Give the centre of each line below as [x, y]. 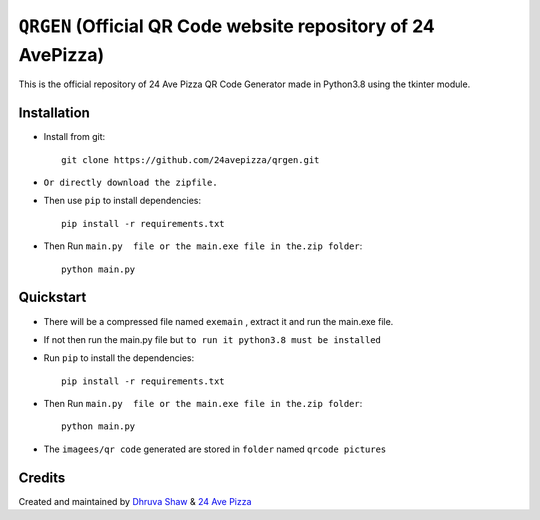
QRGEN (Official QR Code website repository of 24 [226, 26]
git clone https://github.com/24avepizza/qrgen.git [190, 159]
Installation [54, 113]
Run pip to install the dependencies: [119, 358]
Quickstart [52, 297]
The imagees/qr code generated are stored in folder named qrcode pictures [215, 449]
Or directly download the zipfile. [131, 183]
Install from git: [74, 137]
